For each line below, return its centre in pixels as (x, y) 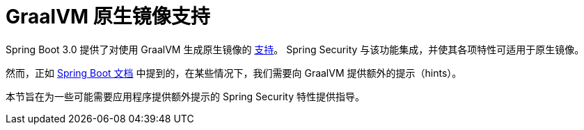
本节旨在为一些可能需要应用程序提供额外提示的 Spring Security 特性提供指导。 (185, 96)
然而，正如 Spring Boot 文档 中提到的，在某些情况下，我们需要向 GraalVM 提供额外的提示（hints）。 (234, 73)
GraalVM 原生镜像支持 (108, 17)
